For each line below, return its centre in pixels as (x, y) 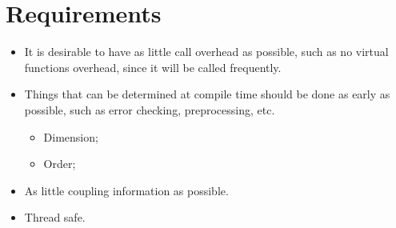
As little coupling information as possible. (126, 190)
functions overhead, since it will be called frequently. (153, 67)
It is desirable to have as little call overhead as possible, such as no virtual (206, 52)
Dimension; (71, 136)
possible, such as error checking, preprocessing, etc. (150, 109)
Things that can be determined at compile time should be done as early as (207, 94)
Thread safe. (55, 217)
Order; (60, 164)
